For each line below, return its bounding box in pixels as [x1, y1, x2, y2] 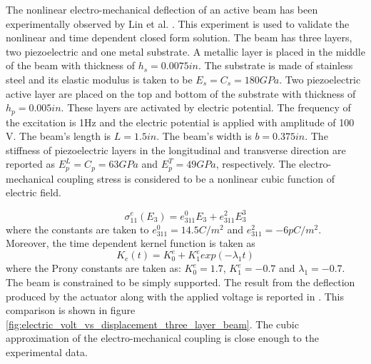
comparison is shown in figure [6, 303, 136, 318]
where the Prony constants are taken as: [6, 261, 181, 275]
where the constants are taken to [6, 221, 149, 236]
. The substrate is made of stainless [198, 58, 353, 73]
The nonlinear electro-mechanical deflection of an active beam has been [6, 2, 318, 16]
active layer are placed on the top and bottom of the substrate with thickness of [6, 86, 356, 101]
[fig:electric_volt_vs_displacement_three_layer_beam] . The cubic [6, 316, 299, 331]
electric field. [6, 185, 61, 200]
